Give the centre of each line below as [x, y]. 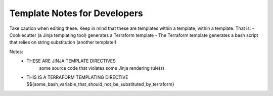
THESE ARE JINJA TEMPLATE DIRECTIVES [71, 61]
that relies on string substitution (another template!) [63, 42]
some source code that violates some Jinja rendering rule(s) [102, 68]
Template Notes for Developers [76, 13]
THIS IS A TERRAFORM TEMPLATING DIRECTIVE [77, 77]
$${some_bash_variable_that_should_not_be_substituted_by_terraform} [100, 84]
